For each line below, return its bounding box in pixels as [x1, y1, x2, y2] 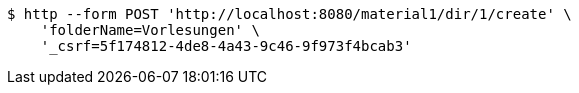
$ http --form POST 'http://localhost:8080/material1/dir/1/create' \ [7, 6, 572, 22]
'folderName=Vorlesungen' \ [40, 22, 260, 38]
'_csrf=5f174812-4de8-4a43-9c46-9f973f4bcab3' [40, 38, 412, 54]
